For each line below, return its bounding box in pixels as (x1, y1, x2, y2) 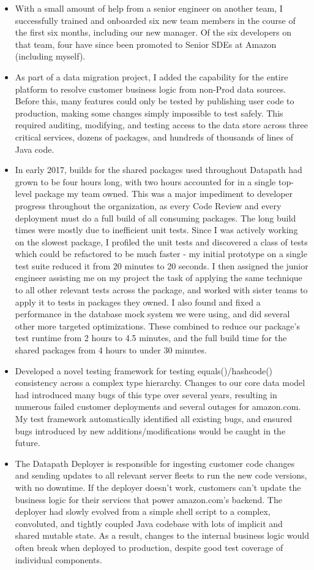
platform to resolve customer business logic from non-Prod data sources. (15, 82, 286, 95)
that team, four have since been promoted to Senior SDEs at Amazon (15, 37, 277, 50)
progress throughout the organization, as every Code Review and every (15, 199, 282, 212)
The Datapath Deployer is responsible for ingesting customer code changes (15, 456, 295, 469)
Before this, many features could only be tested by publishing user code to (15, 94, 294, 107)
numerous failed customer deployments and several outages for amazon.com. (15, 400, 301, 413)
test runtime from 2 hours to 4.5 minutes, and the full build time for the (15, 331, 287, 344)
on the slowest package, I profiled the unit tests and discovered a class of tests (15, 235, 308, 248)
